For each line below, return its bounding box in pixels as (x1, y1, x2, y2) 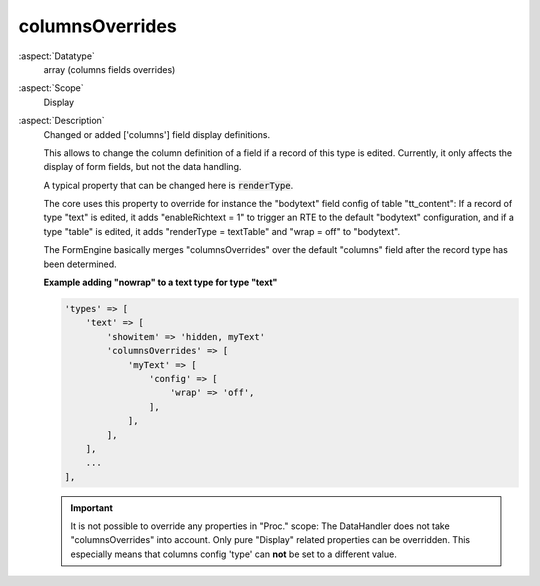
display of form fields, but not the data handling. (43, 161, 242, 173)
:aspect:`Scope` (18, 82, 84, 94)
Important (70, 501, 114, 514)
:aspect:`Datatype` (18, 50, 95, 62)
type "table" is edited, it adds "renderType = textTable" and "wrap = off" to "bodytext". (43, 225, 401, 237)
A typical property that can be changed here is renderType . (43, 179, 294, 191)
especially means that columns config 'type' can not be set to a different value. (70, 548, 397, 560)
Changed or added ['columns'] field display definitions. (43, 128, 270, 140)
